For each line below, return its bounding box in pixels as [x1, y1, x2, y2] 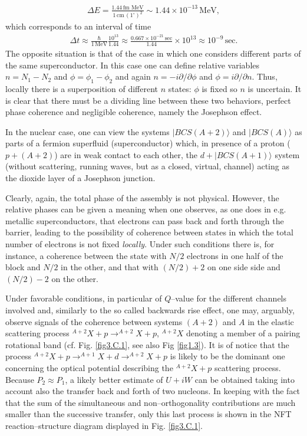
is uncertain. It [247, 82, 302, 94]
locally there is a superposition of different [5, 82, 158, 94]
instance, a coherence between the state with [5, 249, 167, 261]
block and [5, 261, 41, 273]
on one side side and [207, 261, 280, 273]
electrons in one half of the [187, 249, 283, 261]
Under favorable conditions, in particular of [5, 292, 162, 304]
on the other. [51, 272, 98, 284]
